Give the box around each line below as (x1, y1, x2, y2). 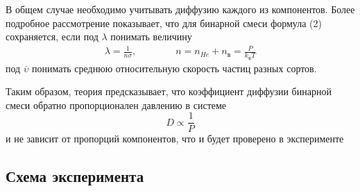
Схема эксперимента (6, 165, 144, 187)
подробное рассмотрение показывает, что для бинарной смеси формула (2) (6, 15, 322, 30)
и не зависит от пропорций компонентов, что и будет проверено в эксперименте (6, 131, 344, 146)
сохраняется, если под (6, 29, 98, 44)
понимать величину (110, 29, 192, 44)
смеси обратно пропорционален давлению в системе (6, 97, 227, 112)
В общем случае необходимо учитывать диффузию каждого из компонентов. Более (6, 2, 355, 16)
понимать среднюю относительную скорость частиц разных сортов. (32, 60, 317, 75)
